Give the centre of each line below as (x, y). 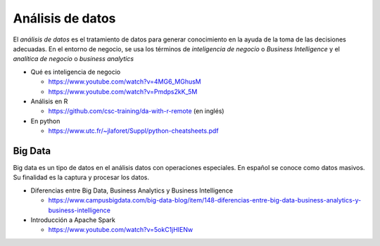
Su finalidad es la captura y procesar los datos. (81, 177)
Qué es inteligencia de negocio (76, 72)
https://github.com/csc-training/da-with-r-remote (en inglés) (136, 111)
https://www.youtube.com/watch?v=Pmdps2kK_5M (123, 91)
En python (45, 121)
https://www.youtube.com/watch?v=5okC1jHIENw (121, 230)
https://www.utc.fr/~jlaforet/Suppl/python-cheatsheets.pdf (133, 131)
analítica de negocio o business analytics (73, 59)
